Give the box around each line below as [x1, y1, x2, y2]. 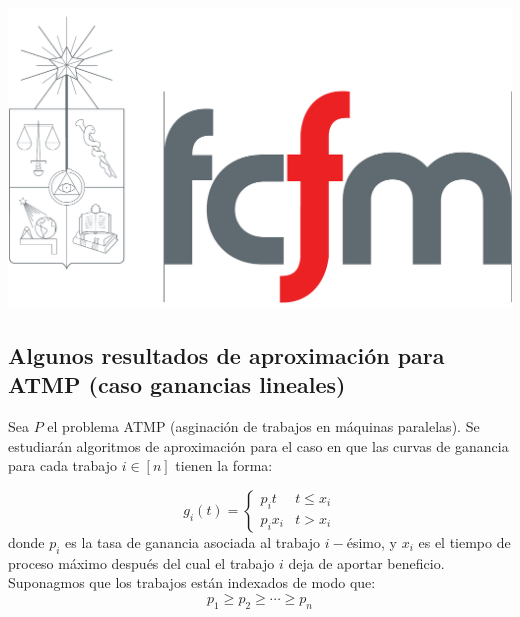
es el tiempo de [418, 531, 511, 552]
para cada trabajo [8, 455, 117, 476]
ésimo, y [346, 531, 397, 552]
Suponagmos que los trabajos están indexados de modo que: [8, 572, 376, 593]
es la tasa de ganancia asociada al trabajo [65, 531, 321, 552]
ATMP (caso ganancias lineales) [8, 369, 346, 400]
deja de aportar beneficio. [288, 552, 445, 573]
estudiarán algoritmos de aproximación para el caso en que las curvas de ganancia [8, 435, 509, 456]
